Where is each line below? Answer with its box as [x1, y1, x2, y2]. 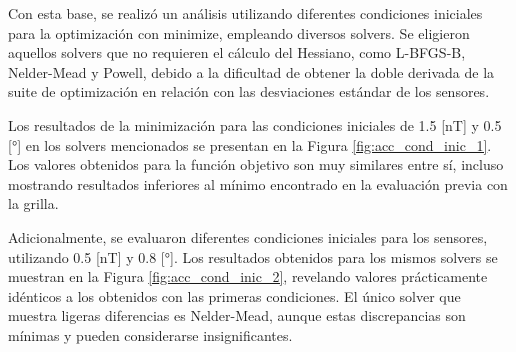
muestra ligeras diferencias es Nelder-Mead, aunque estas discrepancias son [8, 305, 466, 326]
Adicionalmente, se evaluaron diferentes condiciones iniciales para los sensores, [8, 226, 488, 247]
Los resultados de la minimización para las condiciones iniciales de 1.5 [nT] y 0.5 [8, 114, 502, 135]
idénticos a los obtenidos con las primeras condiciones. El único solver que [8, 285, 461, 306]
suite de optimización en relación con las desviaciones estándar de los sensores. [8, 81, 490, 102]
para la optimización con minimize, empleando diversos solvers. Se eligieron [8, 22, 470, 43]
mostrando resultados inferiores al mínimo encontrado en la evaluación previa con [8, 173, 508, 194]
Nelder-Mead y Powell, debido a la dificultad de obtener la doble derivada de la [8, 61, 495, 82]
